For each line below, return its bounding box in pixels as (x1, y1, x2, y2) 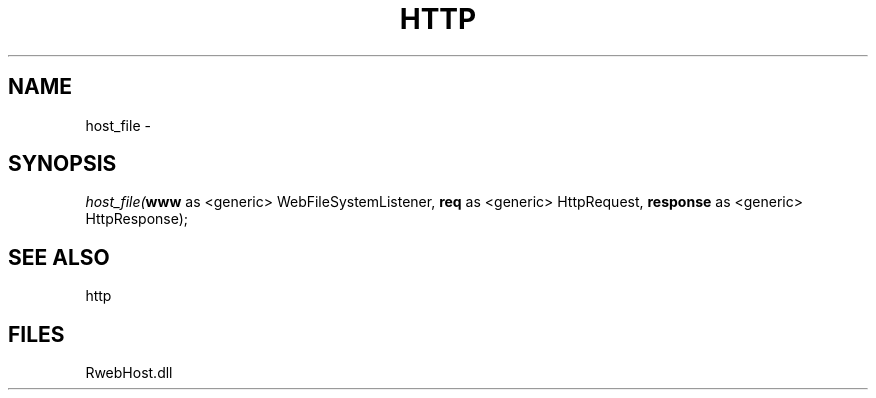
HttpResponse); (85, 210, 189, 228)
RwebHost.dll (85, 364, 173, 382)
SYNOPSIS (8, 151, 117, 177)
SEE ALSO (8, 244, 110, 270)
